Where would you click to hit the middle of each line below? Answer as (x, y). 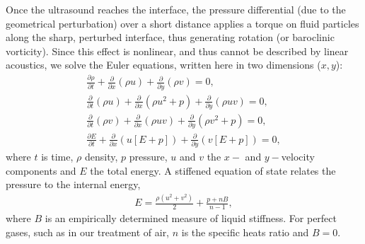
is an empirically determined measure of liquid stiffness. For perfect (191, 218)
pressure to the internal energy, (73, 184)
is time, (57, 157)
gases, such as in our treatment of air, (88, 232)
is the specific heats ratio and (245, 232)
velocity (298, 157)
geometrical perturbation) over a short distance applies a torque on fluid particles (182, 23)
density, (101, 157)
